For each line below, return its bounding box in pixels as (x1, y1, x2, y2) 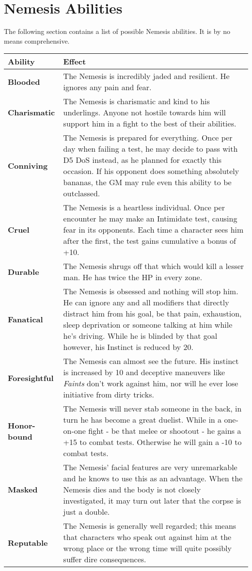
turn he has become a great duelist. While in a (63, 414, 222, 426)
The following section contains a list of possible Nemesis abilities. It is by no (4, 26, 230, 36)
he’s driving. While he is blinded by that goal (63, 330, 218, 342)
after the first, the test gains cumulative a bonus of (63, 235, 236, 247)
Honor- (8, 419, 35, 431)
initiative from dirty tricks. (63, 389, 154, 400)
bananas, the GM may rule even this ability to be (63, 176, 232, 188)
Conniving (8, 159, 48, 171)
